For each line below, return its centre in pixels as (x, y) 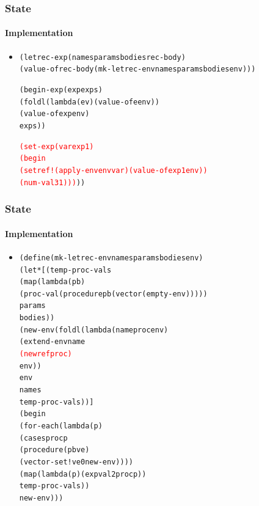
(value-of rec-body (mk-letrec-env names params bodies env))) (137, 69)
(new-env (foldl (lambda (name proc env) (94, 330)
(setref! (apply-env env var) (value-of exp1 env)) (113, 170)
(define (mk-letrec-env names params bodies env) (111, 258)
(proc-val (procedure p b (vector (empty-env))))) (113, 294)
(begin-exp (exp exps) (61, 90)
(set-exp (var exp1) (57, 146)
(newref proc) (46, 354)
